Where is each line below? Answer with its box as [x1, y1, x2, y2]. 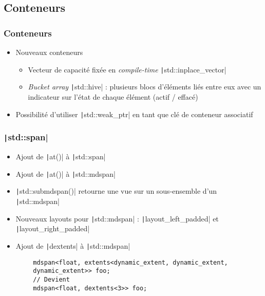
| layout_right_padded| [15, 223, 90, 234]
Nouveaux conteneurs [15, 47, 83, 57]
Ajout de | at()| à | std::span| [15, 151, 106, 161]
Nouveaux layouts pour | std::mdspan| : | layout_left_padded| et [15, 213, 219, 224]
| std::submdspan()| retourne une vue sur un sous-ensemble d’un [15, 186, 217, 196]
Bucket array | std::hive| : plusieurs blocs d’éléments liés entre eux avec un [28, 81, 261, 92]
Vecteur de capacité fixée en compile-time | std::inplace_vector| [28, 64, 226, 75]
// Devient [33, 275, 70, 283]
